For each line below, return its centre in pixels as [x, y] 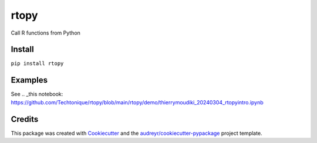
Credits [25, 119]
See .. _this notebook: [37, 94]
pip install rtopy [37, 64]
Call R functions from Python [45, 33]
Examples [29, 80]
